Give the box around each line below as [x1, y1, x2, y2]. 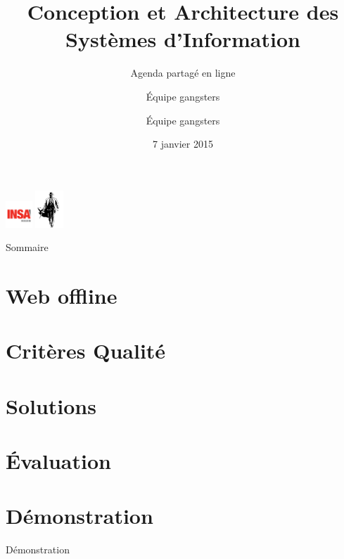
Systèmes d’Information [65, 25, 300, 53]
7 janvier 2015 [153, 136, 213, 151]
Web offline [6, 281, 117, 309]
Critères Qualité [6, 336, 166, 365]
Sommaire [6, 240, 49, 255]
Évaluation [6, 446, 111, 475]
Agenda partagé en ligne [130, 65, 236, 80]
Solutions [6, 391, 96, 420]
